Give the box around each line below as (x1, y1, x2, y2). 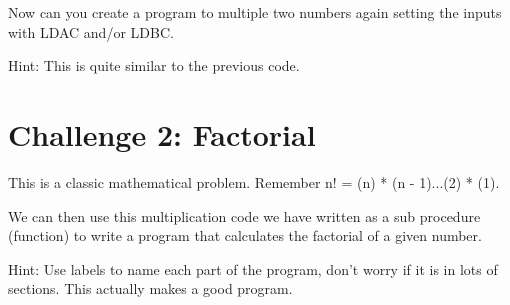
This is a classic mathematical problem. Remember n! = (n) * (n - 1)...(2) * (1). (8, 171, 500, 192)
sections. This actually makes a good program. (8, 278, 293, 299)
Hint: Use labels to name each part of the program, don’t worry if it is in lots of (8, 258, 498, 279)
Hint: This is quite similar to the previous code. (8, 55, 300, 76)
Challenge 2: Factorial (8, 113, 316, 154)
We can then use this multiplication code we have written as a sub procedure (8, 205, 481, 226)
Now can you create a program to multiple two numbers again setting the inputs (8, 2, 502, 22)
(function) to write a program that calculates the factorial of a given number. (8, 225, 482, 246)
